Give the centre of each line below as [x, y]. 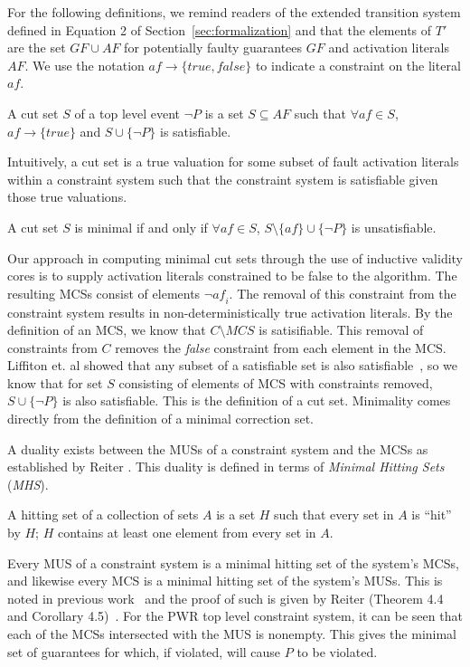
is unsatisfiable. [394, 227]
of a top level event [127, 113]
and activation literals [389, 48]
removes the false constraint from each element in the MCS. [281, 347]
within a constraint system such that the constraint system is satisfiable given [223, 179]
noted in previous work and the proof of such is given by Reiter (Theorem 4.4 [226, 598]
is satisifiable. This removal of [341, 330]
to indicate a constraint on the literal [358, 65]
